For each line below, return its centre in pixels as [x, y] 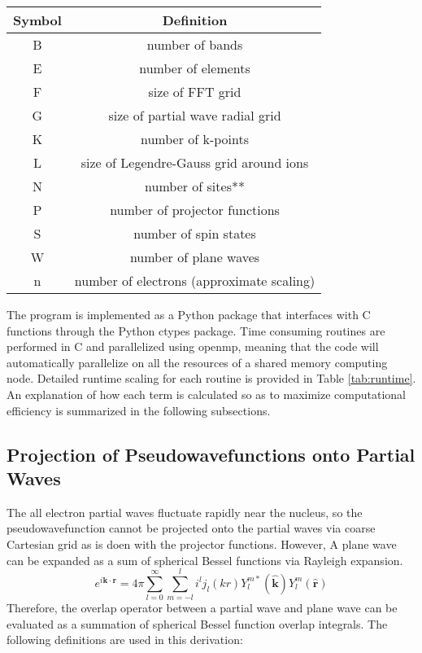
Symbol [37, 20]
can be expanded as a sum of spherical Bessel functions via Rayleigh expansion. [205, 560]
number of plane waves [195, 257]
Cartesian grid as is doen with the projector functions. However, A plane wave [202, 543]
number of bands [195, 44]
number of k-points [195, 139]
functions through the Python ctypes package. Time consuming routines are [196, 330]
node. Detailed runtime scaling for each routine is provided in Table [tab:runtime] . [211, 378]
